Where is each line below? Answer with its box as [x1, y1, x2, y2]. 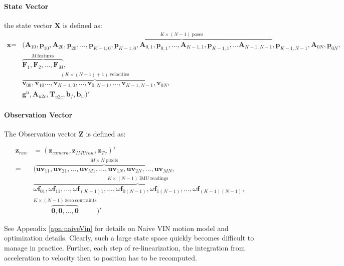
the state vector [4, 19, 52, 30]
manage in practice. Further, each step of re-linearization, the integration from [4, 242, 245, 252]
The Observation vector [4, 128, 77, 138]
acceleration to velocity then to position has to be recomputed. [4, 252, 197, 262]
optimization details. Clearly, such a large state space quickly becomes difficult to [4, 232, 254, 243]
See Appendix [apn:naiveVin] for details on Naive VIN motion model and [4, 222, 229, 233]
